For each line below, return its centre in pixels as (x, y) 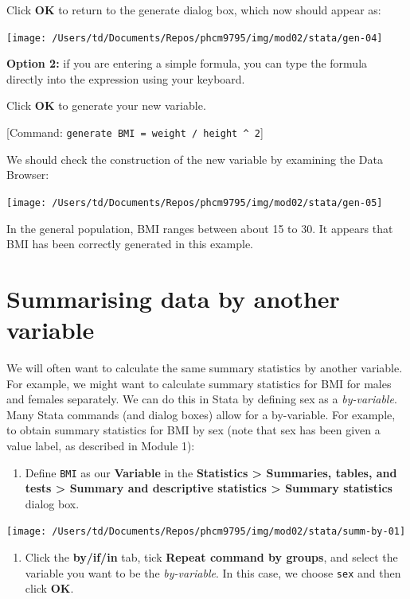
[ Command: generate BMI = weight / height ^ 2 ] (135, 132)
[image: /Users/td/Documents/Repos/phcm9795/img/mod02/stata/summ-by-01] (206, 532)
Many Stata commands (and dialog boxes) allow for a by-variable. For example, (201, 414)
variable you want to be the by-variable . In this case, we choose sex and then (213, 572)
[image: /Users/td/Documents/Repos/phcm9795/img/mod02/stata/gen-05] (195, 202)
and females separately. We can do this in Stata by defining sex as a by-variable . (202, 399)
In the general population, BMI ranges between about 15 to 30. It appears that (200, 228)
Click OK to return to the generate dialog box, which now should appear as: (194, 10)
